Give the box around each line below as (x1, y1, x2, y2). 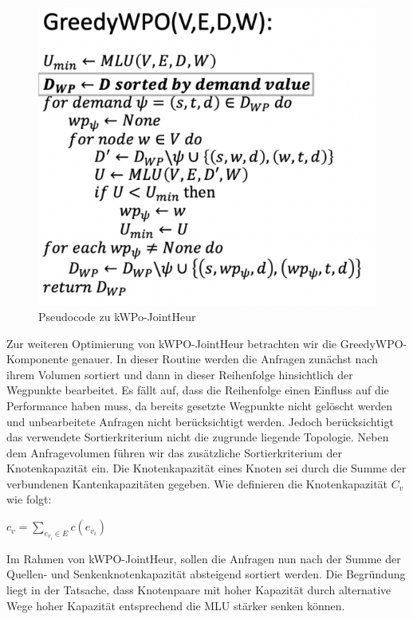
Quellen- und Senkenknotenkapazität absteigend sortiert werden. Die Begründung (6, 566, 406, 582)
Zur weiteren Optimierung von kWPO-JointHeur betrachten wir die (6, 335, 337, 351)
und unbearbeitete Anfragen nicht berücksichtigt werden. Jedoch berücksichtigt (6, 413, 394, 429)
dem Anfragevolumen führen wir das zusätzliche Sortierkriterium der (6, 444, 342, 460)
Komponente (6, 351, 69, 367)
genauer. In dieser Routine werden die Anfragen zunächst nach (72, 351, 379, 367)
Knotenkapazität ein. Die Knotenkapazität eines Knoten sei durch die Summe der (6, 460, 407, 476)
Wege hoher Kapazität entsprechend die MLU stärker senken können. (6, 597, 345, 613)
